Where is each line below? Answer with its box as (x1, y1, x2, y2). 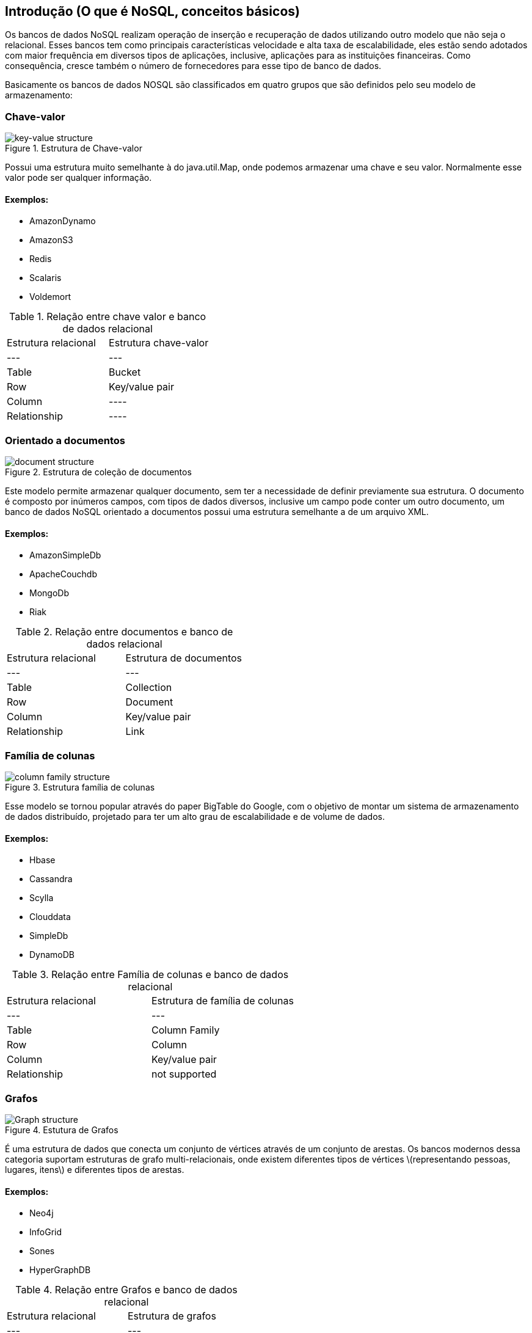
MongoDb (29, 588, 69, 599)
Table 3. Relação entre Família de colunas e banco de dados (12, 968, 289, 981)
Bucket (109, 366, 141, 379)
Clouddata (29, 911, 71, 922)
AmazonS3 (29, 235, 73, 246)
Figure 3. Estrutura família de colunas (5, 782, 155, 793)
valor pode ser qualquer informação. (5, 172, 152, 183)
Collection (125, 681, 172, 694)
